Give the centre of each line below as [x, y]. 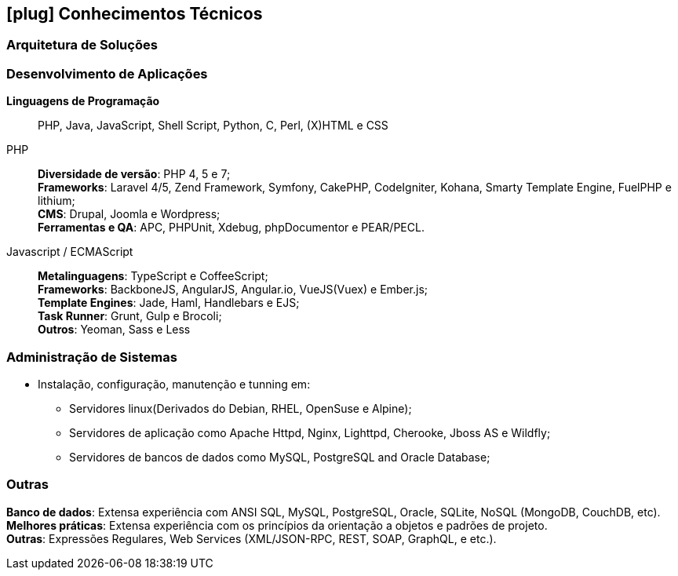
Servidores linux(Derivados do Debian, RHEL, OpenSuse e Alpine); [241, 408]
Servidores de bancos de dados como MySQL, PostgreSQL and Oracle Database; [280, 457]
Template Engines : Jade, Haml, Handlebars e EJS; [169, 303]
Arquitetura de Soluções [82, 45]
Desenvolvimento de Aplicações [107, 73]
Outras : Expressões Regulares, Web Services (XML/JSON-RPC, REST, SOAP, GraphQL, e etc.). [252, 538]
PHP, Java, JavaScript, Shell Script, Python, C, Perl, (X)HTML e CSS [213, 126]
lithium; [56, 201]
